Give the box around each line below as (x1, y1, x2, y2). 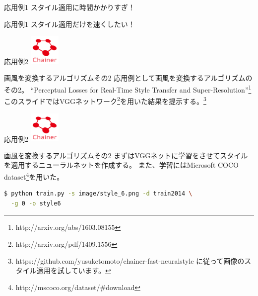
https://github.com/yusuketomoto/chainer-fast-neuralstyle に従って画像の (15, 255, 245, 266)
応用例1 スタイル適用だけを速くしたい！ (4, 18, 135, 29)
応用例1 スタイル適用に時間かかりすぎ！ (4, 2, 135, 12)
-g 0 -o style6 (11, 199, 61, 207)
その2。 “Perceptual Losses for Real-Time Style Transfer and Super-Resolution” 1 (4, 83, 252, 95)
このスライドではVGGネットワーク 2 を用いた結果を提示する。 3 (4, 95, 206, 106)
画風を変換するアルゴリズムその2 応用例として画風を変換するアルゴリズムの (4, 73, 253, 83)
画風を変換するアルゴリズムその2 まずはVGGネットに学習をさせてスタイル (4, 150, 248, 160)
